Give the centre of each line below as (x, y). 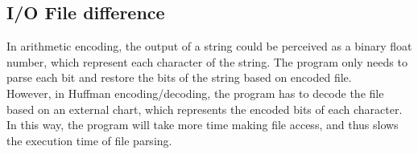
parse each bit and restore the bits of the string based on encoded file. (179, 77)
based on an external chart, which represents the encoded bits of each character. (205, 109)
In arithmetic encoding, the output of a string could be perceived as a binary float (209, 46)
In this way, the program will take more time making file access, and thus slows (203, 125)
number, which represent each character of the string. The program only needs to (207, 61)
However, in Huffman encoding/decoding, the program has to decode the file (195, 93)
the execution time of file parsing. (89, 140)
